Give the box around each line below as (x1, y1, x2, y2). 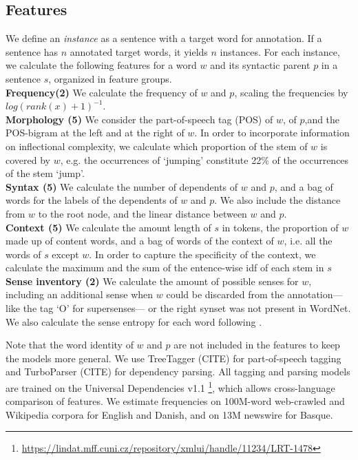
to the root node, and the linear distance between (38, 206, 247, 220)
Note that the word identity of (6, 337, 134, 352)
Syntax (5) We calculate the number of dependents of (6, 179, 238, 194)
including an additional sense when (6, 287, 154, 302)
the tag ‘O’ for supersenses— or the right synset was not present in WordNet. (23, 301, 351, 315)
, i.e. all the (284, 233, 333, 248)
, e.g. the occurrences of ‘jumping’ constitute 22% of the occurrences (60, 152, 349, 167)
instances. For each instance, (220, 44, 340, 59)
